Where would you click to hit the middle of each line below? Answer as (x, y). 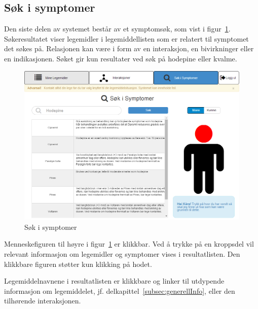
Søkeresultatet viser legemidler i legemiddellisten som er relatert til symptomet (126, 38)
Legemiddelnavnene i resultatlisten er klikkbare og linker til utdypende (114, 281)
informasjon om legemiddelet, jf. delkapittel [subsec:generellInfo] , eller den (120, 290)
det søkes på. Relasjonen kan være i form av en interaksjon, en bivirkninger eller (129, 48)
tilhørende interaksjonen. (43, 301)
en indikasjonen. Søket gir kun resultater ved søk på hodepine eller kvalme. (121, 58)
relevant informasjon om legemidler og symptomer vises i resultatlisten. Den (122, 253)
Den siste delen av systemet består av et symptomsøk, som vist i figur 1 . (117, 29)
